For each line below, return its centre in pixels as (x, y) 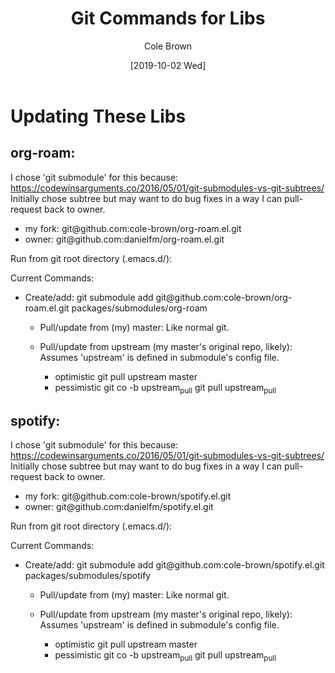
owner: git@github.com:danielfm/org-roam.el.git (124, 239)
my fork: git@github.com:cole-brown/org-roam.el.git (133, 228)
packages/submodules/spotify (88, 576)
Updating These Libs (98, 116)
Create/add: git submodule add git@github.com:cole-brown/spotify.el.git (174, 565)
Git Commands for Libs (168, 18)
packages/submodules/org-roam (139, 308)
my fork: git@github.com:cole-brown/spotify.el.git (128, 496)
